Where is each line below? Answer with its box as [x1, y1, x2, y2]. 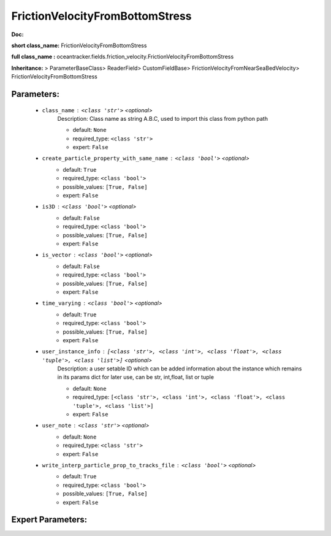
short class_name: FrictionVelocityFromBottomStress [11, 42, 147, 49]
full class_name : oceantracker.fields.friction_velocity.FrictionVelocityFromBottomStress [11, 53, 234, 61]
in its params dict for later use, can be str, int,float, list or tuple [57, 373, 215, 381]
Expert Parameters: [11, 515, 88, 525]
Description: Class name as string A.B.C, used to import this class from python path [57, 115, 268, 122]
